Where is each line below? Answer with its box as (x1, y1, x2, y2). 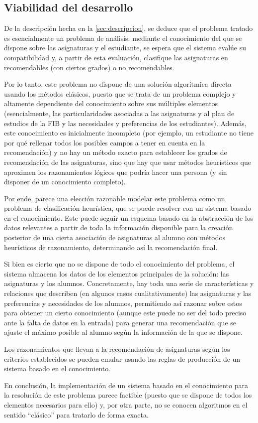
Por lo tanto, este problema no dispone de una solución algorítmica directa (4, 79, 232, 89)
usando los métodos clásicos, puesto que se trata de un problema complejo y (4, 88, 236, 99)
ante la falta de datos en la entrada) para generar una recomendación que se (4, 317, 236, 327)
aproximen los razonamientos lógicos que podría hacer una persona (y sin (4, 166, 227, 177)
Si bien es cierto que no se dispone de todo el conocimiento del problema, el (4, 259, 235, 269)
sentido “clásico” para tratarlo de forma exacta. (4, 409, 149, 420)
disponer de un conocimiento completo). (4, 176, 126, 187)
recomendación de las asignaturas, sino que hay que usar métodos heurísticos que (4, 156, 251, 167)
